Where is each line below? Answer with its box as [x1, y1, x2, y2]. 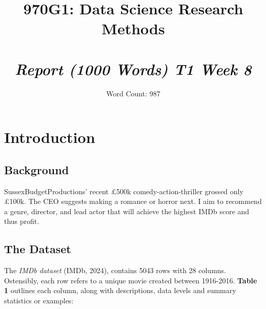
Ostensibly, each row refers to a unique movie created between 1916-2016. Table [4, 275, 257, 285]
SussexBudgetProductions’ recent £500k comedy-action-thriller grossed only [4, 186, 243, 196]
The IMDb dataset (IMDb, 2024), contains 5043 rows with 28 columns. [4, 265, 226, 276]
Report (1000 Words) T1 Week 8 [15, 58, 252, 79]
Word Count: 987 [106, 88, 160, 98]
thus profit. [4, 216, 39, 226]
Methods [101, 18, 165, 39]
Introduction [4, 127, 95, 148]
